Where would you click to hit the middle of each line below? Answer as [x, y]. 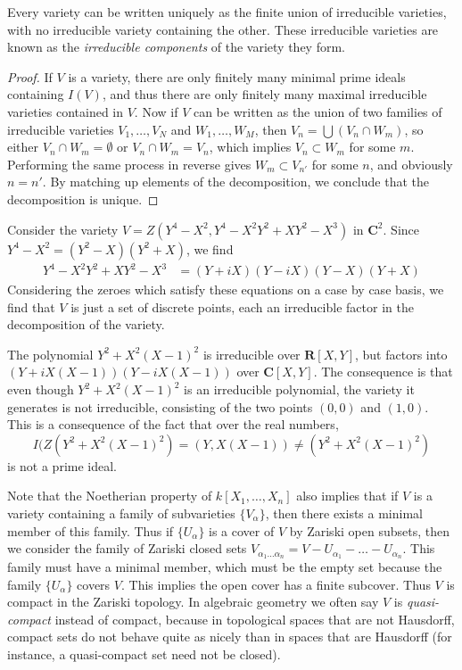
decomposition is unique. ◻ [83, 199]
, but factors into [401, 354]
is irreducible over [252, 354]
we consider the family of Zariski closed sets [127, 548]
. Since [401, 229]
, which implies [250, 147]
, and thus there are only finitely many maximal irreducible [264, 94]
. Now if [156, 111]
